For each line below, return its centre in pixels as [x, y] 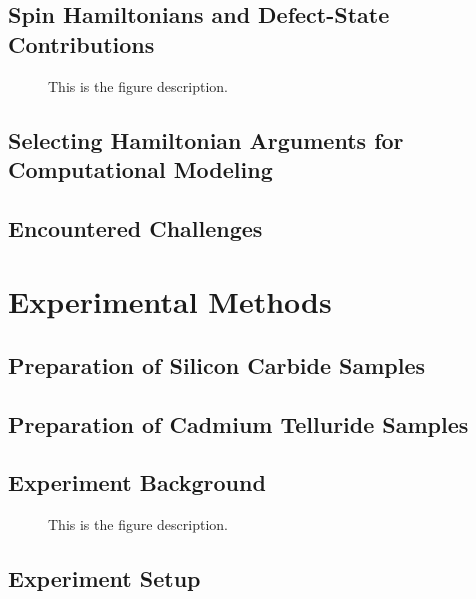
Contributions [81, 43]
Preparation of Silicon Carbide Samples [217, 364]
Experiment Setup [104, 578]
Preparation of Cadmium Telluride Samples [238, 423]
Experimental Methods [170, 301]
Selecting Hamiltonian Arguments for [206, 139]
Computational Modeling [140, 168]
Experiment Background [137, 482]
